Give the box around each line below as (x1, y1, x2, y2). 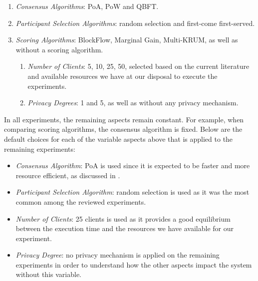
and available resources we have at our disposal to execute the (27, 70, 218, 81)
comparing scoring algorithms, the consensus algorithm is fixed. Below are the (4, 124, 243, 134)
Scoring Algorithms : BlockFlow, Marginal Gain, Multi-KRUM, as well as (15, 34, 238, 45)
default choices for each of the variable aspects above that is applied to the (4, 133, 233, 144)
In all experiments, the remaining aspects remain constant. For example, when (4, 114, 244, 124)
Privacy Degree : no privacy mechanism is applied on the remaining (15, 250, 220, 260)
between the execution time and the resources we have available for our (15, 223, 234, 234)
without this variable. (15, 269, 81, 280)
